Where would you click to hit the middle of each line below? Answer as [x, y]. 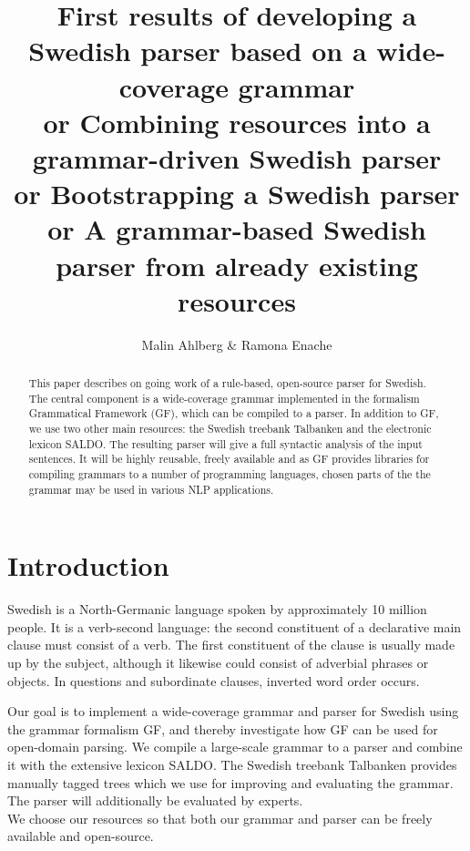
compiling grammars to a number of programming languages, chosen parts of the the [230, 473]
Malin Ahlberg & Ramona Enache [237, 344]
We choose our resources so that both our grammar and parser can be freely [220, 818]
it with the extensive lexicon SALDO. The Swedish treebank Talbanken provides [232, 764]
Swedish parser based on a [198, 51]
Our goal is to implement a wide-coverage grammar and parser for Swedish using [233, 711]
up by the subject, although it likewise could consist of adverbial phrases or [218, 662]
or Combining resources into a [237, 122]
